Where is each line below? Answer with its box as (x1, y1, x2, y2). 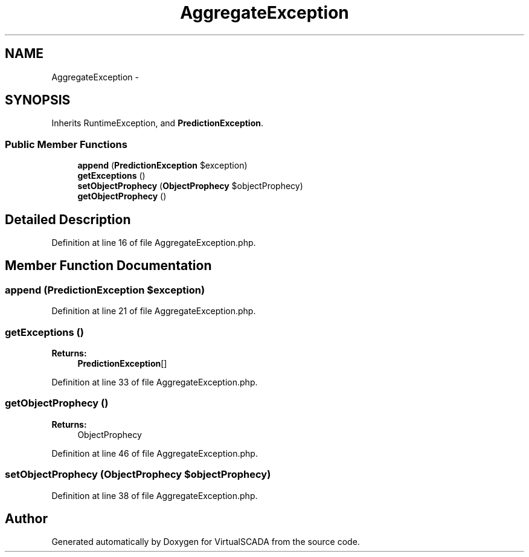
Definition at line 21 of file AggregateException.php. (51, 306, 256, 317)
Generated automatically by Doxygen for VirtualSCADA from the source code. (51, 536, 360, 547)
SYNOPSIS (5, 92, 71, 108)
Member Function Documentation (5, 258, 212, 274)
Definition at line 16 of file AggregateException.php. (51, 237, 256, 248)
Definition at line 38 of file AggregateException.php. (51, 490, 258, 501)
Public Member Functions (5, 138, 127, 150)
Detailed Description (5, 211, 131, 227)
